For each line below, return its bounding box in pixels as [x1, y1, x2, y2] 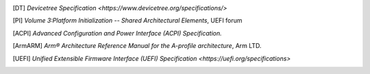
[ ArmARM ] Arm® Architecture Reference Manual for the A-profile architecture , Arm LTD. [12, 42, 262, 50]
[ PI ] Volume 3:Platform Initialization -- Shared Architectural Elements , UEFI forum [12, 16, 243, 25]
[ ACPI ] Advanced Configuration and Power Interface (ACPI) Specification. [12, 29, 222, 37]
